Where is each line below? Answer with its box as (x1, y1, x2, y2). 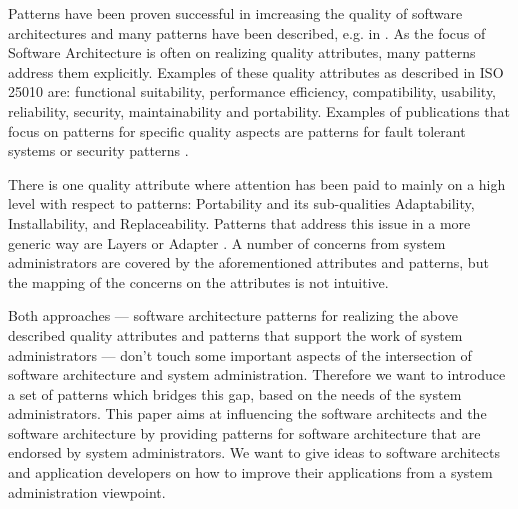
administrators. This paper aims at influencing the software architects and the (8, 403, 487, 424)
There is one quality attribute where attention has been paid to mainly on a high (8, 173, 506, 194)
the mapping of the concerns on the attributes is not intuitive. (8, 271, 389, 292)
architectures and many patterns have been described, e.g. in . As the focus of (8, 22, 486, 43)
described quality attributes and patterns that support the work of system (8, 324, 463, 345)
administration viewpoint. (8, 481, 166, 502)
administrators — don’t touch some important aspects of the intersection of (8, 344, 472, 365)
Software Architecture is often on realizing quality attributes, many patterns (8, 42, 476, 63)
